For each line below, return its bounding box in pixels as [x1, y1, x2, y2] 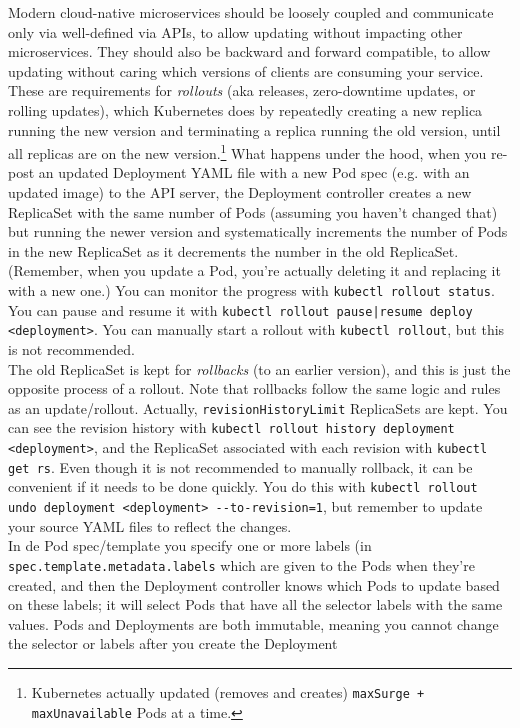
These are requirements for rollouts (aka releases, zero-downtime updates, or [8, 80, 476, 101]
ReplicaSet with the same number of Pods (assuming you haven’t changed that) [8, 201, 498, 222]
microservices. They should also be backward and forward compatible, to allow [8, 41, 491, 62]
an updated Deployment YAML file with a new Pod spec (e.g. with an [38, 162, 470, 183]
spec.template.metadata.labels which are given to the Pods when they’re [8, 554, 475, 575]
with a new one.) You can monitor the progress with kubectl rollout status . [8, 279, 495, 300]
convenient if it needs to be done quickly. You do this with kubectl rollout [8, 476, 478, 497]
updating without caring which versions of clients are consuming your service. [8, 60, 484, 81]
